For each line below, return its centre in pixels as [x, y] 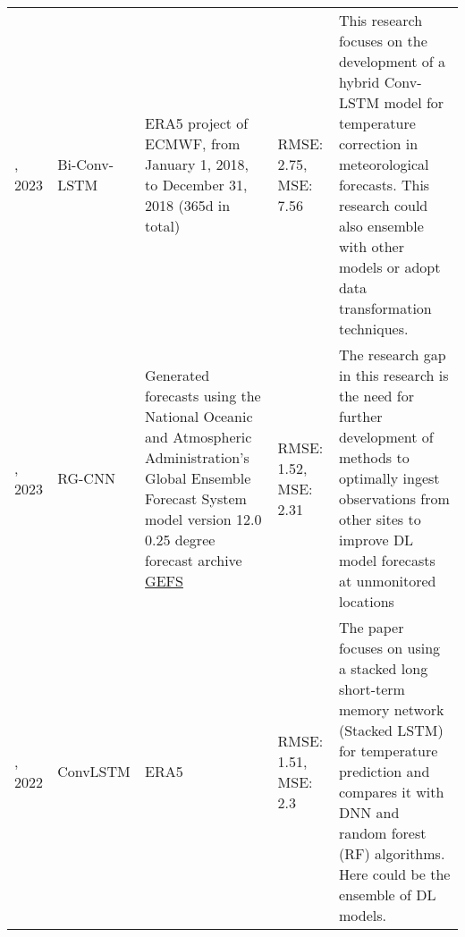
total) [163, 226]
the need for [376, 396]
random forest [382, 833]
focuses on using [389, 648]
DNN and [369, 812]
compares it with [391, 792]
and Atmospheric [199, 437]
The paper [371, 627]
